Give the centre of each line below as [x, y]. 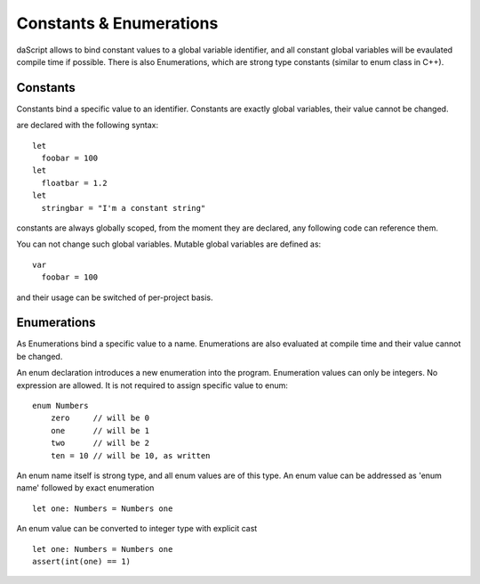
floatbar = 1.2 [74, 183]
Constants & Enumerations [117, 23]
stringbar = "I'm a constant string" [124, 208]
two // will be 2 [100, 443]
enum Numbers [60, 406]
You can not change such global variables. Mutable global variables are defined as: [169, 244]
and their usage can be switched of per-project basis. [115, 297]
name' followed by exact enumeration [85, 488]
